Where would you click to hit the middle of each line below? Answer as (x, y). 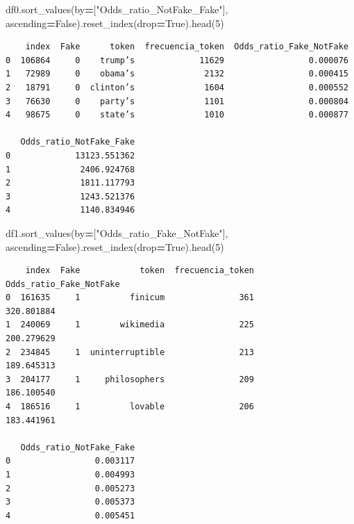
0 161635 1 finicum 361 (130, 298)
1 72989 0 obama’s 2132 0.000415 (177, 74)
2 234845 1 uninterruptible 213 (130, 352)
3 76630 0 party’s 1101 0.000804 (177, 101)
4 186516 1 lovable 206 (130, 407)
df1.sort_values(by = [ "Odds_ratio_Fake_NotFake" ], (117, 232)
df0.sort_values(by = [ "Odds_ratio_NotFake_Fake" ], (117, 9)
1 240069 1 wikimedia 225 (130, 325)
